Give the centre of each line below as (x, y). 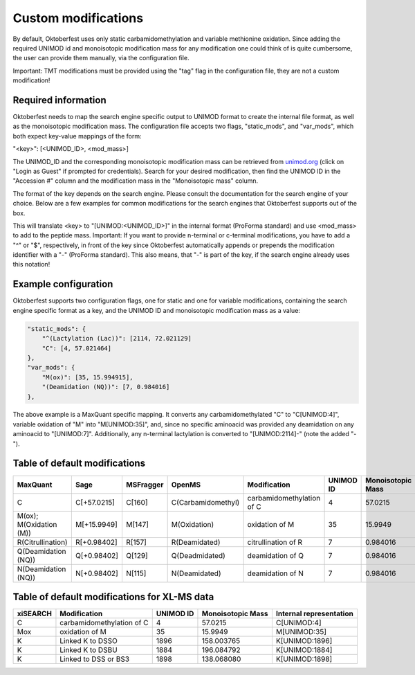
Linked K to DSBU (89, 650)
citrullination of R (275, 542)
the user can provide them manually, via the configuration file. (101, 58)
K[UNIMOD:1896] (304, 641)
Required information (59, 100)
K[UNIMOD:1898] (304, 659)
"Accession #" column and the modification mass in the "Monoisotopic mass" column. (136, 181)
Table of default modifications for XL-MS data (113, 596)
